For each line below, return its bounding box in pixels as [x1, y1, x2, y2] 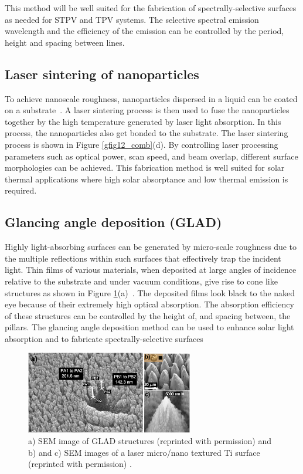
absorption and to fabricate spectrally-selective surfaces [5, 332, 203, 344]
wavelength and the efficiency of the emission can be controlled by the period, [5, 25, 284, 37]
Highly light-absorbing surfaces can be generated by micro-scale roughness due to [5, 241, 297, 253]
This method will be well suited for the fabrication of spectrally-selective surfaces [5, 2, 297, 13]
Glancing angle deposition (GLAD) [5, 213, 222, 231]
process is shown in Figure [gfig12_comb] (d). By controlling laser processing [5, 138, 278, 150]
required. [5, 184, 37, 197]
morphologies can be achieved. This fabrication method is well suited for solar [5, 161, 285, 174]
